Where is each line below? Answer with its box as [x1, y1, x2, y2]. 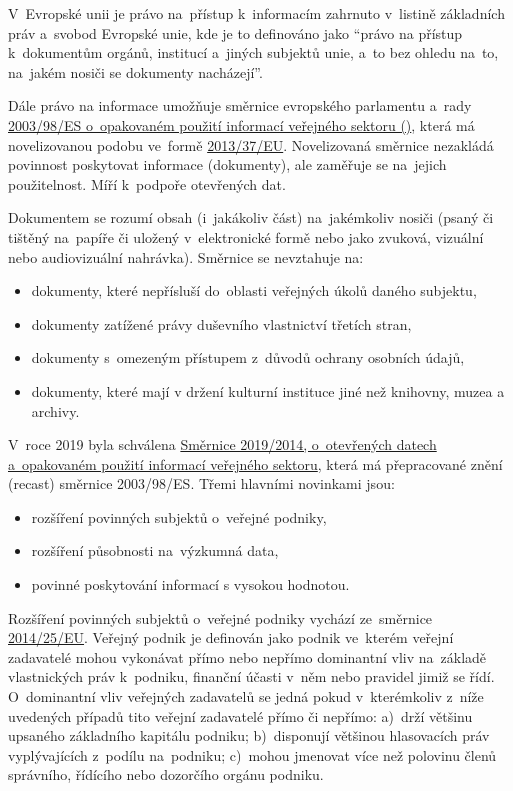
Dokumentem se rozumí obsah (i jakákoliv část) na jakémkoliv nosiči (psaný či [8, 207, 494, 228]
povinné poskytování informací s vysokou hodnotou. [31, 574, 350, 595]
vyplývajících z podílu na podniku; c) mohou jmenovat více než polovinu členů [8, 744, 497, 765]
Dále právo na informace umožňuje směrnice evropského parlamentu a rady [8, 95, 472, 116]
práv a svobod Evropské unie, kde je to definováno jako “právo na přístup [8, 22, 463, 43]
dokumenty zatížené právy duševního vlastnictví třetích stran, [31, 313, 412, 334]
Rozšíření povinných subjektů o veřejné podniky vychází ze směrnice [8, 607, 433, 628]
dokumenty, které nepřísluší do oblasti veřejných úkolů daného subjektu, [31, 280, 477, 301]
